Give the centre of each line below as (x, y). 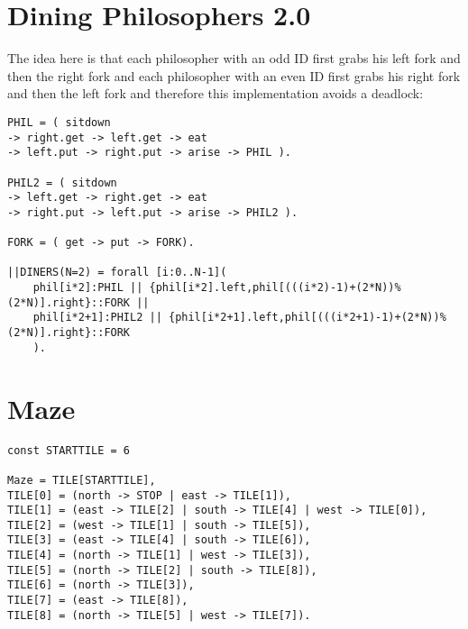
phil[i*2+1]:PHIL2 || (97, 318)
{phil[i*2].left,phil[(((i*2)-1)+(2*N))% (275, 288)
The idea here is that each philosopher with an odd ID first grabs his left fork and (234, 58)
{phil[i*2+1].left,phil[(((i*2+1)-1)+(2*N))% (307, 318)
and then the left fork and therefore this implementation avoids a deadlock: (216, 93)
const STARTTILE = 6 (69, 450)
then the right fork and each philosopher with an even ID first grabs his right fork (234, 75)
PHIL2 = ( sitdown (62, 182)
